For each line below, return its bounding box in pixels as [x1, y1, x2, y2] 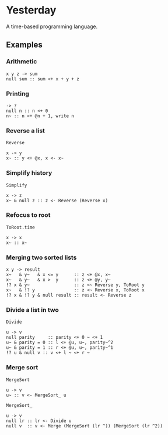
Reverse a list [6, 127, 45, 135]
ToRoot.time [6, 224, 35, 230]
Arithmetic [6, 57, 37, 66]
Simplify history [6, 169, 52, 177]
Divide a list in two [6, 306, 60, 314]
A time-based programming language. [6, 23, 98, 30]
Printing [6, 89, 29, 97]
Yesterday [6, 4, 57, 17]
